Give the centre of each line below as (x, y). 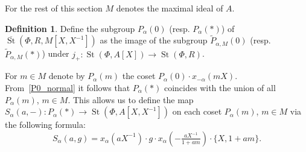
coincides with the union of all (220, 88)
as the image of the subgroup (154, 40)
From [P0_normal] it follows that (68, 88)
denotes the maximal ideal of (170, 8)
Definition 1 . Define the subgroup (70, 28)
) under (56, 53)
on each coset (197, 111)
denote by (67, 76)
